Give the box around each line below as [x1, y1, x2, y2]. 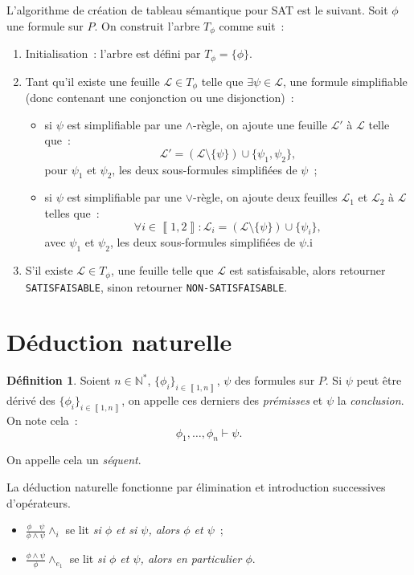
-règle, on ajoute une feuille [193, 116, 327, 133]
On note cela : [6, 412, 78, 429]
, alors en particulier [140, 550, 242, 567]
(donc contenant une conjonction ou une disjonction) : [25, 88, 294, 105]
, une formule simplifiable [282, 72, 408, 89]
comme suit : [219, 17, 285, 34]
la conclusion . [337, 392, 404, 409]
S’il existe [25, 262, 73, 279]
